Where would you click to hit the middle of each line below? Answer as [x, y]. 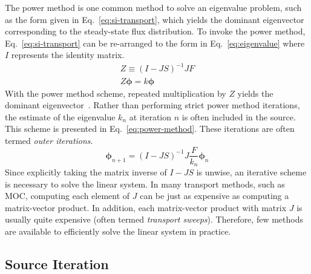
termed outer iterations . [49, 140]
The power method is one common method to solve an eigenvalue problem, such [153, 7]
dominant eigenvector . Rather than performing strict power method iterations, [152, 105]
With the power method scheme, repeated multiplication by [116, 93]
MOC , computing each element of [67, 196]
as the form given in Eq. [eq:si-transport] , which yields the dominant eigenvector [155, 19]
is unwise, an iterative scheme [251, 172]
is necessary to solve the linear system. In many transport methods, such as [145, 184]
